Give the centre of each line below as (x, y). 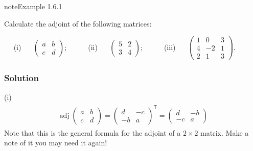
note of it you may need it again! (56, 143)
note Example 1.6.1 (33, 6)
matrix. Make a (225, 132)
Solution (21, 78)
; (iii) (158, 47)
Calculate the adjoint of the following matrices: (78, 23)
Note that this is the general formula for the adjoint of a (93, 132)
